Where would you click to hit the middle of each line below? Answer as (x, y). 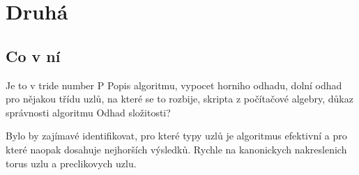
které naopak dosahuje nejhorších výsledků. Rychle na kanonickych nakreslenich (176, 149)
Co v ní (33, 55)
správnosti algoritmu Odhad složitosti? (88, 112)
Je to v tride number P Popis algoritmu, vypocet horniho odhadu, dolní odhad (174, 85)
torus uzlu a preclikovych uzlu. (71, 163)
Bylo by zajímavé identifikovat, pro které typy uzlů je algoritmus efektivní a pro (176, 136)
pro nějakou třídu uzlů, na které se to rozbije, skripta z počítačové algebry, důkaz (179, 99)
